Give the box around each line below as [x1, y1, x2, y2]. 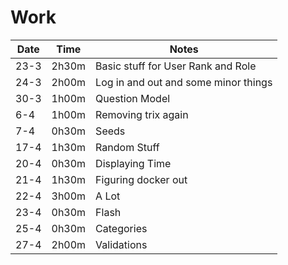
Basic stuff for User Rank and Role [95, 59, 257, 73]
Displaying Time [95, 156, 172, 170]
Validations [95, 237, 148, 251]
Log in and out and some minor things [95, 75, 273, 89]
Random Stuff [95, 140, 160, 154]
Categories [95, 221, 148, 235]
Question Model [95, 91, 171, 105]
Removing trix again [95, 107, 189, 121]
